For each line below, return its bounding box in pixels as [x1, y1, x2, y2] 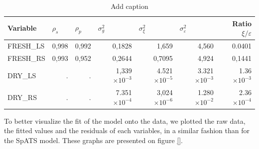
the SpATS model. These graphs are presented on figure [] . [4, 135, 183, 146]
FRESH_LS [7, 41, 45, 51]
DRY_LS [7, 70, 36, 80]
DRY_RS [7, 92, 37, 102]
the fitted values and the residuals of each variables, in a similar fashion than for [4, 125, 250, 136]
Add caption [111, 1, 148, 11]
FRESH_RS [7, 52, 45, 63]
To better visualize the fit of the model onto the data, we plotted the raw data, [4, 115, 246, 126]
